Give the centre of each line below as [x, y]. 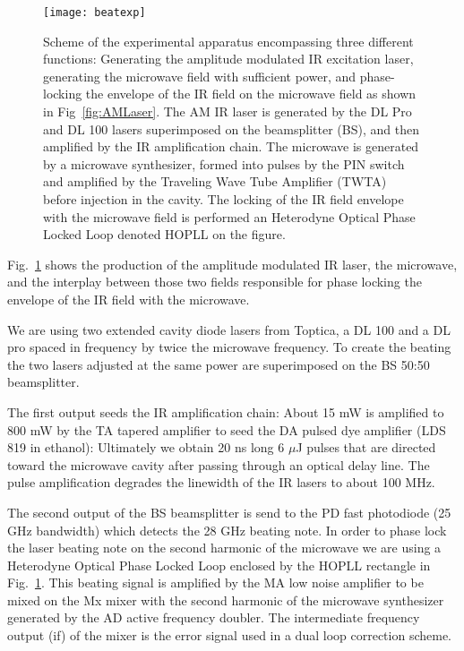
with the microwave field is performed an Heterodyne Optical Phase [229, 216]
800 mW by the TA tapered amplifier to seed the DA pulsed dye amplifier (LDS [227, 429]
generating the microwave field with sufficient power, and [200, 76]
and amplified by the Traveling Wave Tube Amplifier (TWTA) [215, 181]
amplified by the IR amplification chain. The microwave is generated [231, 146]
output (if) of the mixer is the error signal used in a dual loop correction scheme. [229, 635]
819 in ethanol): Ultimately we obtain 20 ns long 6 [146, 447]
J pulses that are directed [366, 447]
